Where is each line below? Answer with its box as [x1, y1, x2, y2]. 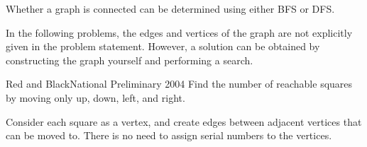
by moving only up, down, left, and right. [6, 90, 185, 105]
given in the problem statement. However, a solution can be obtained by [6, 39, 320, 54]
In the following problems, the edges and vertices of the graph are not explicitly [6, 25, 353, 40]
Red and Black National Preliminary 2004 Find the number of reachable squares [6, 76, 353, 91]
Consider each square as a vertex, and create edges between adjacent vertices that [6, 114, 362, 129]
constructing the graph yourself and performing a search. [6, 52, 253, 67]
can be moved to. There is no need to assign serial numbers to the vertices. [6, 128, 332, 143]
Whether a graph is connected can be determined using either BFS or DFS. [6, 1, 335, 16]
